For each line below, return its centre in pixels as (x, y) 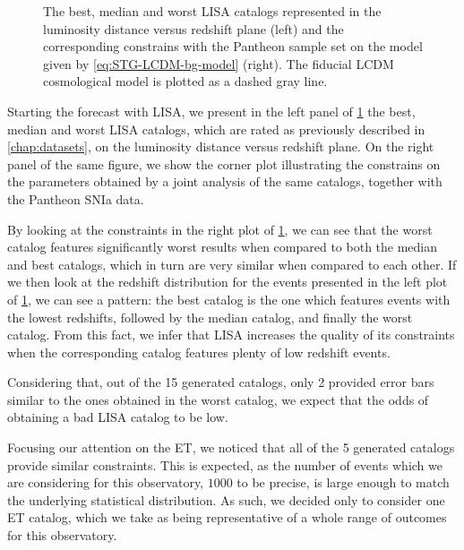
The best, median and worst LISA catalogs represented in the (212, 11)
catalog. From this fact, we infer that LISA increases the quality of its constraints (231, 335)
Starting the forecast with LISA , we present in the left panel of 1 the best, (211, 111)
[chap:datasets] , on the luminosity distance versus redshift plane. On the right (221, 146)
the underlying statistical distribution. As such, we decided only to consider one (226, 499)
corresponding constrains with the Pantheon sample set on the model (233, 46)
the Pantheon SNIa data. (76, 198)
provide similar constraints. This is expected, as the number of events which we (225, 464)
